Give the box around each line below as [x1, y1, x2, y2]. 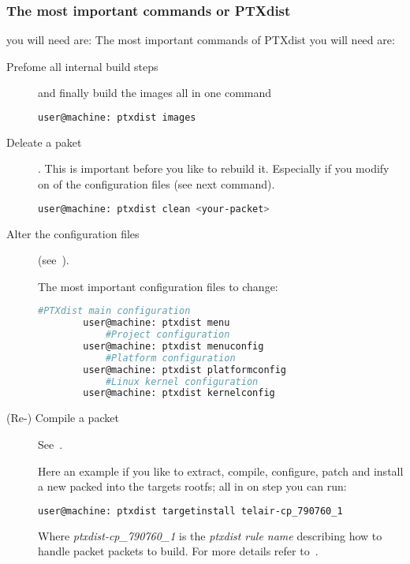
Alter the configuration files [6, 225, 140, 241]
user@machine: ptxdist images [38, 112, 196, 123]
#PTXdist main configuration [38, 305, 191, 317]
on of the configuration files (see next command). [38, 176, 275, 192]
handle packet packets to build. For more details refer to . [38, 543, 319, 559]
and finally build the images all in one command [38, 84, 272, 101]
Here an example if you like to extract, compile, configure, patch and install [38, 462, 404, 479]
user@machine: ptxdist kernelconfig [83, 387, 275, 399]
